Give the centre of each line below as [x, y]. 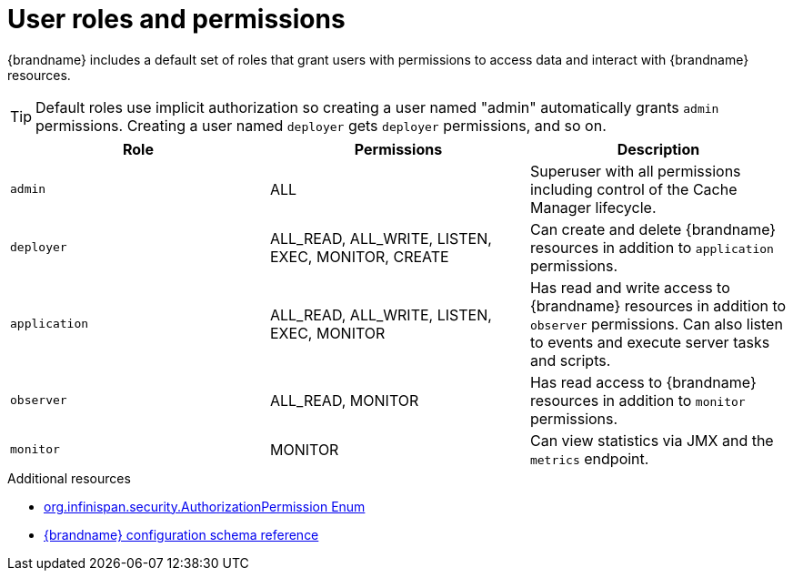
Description [658, 149]
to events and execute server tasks [650, 342]
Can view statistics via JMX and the [652, 440]
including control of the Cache [633, 189]
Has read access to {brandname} [643, 382]
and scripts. [570, 360]
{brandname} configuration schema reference [181, 534]
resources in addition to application [652, 247]
